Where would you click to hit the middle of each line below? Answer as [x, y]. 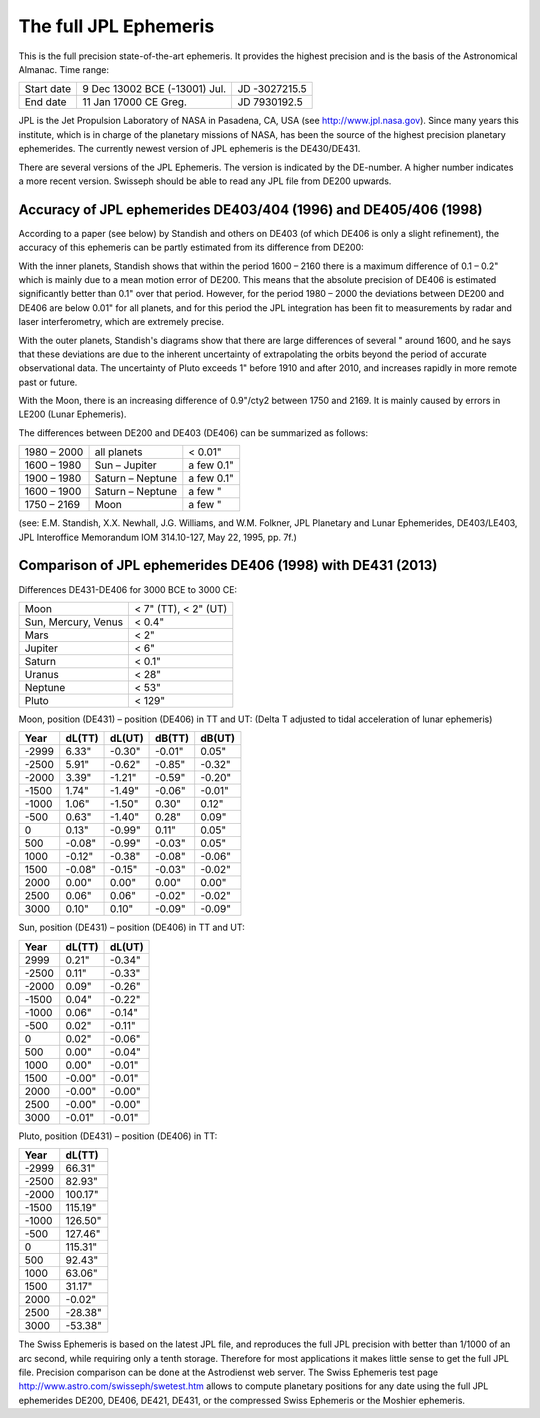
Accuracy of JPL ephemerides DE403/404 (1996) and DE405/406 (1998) [250, 209]
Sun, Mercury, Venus [74, 622]
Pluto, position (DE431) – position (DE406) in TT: [118, 1136]
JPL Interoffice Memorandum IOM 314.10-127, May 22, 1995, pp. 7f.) [157, 537]
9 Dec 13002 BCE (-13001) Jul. [154, 89]
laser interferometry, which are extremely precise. [121, 322]
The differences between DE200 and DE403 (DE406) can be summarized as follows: [193, 432]
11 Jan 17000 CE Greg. [134, 102]
